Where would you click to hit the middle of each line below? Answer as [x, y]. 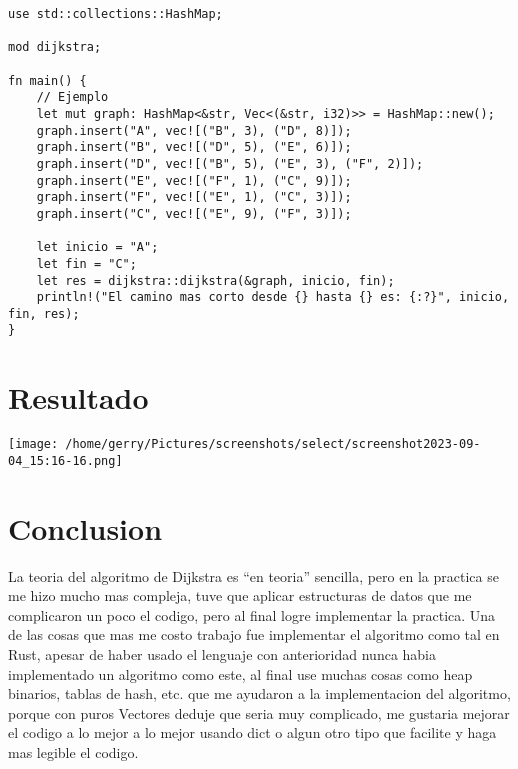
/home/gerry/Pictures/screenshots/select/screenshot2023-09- [273, 444]
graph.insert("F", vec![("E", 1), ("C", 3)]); [194, 197]
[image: [33, 444]
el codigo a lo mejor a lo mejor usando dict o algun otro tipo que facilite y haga [252, 732]
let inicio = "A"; [97, 247]
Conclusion [85, 527]
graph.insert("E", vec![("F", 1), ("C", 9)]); [194, 180]
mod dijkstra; [55, 47]
